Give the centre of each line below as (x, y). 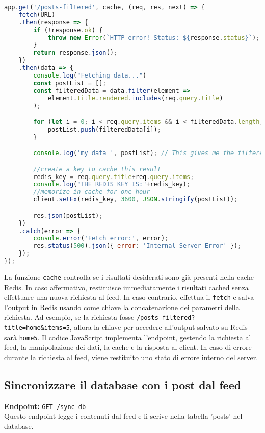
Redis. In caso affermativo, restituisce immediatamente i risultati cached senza (126, 287)
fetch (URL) (37, 15)
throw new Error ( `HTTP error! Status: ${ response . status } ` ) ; (154, 37)
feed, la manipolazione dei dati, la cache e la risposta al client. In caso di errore (128, 347)
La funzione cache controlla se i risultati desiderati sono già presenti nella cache (129, 277)
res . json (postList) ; (68, 215)
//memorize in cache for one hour (92, 192)
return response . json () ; (75, 53)
